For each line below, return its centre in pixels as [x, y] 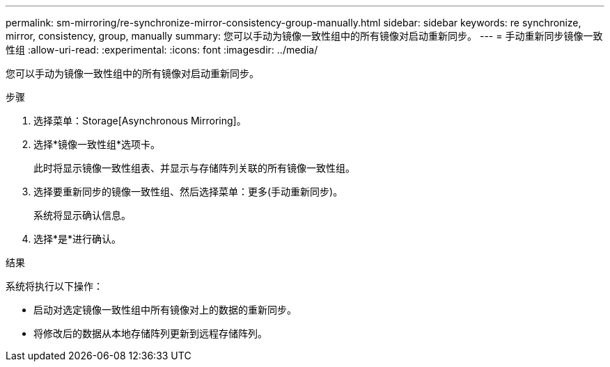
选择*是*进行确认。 [78, 239]
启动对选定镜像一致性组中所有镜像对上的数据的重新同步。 [165, 310]
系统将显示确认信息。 [82, 215]
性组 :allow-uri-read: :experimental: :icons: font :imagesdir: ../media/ [162, 50]
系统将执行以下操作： [54, 286]
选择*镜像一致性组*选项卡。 [97, 144]
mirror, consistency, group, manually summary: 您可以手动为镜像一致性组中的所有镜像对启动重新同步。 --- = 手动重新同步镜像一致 [304, 36]
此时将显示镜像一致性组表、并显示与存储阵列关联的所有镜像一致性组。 [194, 168]
